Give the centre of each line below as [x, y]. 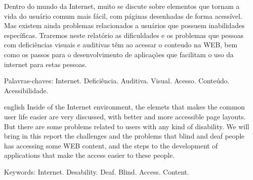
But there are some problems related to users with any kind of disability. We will [127, 126]
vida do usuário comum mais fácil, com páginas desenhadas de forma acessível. [123, 16]
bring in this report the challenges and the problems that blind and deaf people [124, 136]
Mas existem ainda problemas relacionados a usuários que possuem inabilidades [124, 25]
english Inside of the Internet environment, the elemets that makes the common [125, 107]
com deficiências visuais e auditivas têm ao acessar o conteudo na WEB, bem [121, 45]
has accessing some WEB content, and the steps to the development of [111, 145]
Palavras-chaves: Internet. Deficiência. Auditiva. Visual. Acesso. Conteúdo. [117, 81]
